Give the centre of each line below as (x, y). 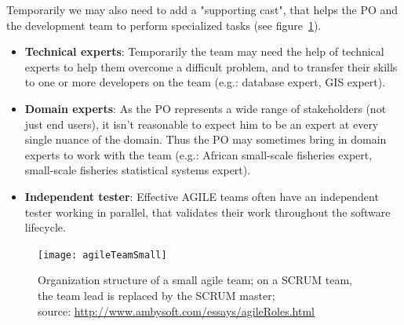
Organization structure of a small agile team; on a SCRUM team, (195, 280)
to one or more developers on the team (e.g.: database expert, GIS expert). (205, 82)
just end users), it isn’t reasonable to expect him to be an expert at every (202, 124)
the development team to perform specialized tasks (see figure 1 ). (164, 25)
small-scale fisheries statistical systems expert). (138, 170)
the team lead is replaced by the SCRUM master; (157, 295)
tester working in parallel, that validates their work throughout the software (207, 212)
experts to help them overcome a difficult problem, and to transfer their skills (211, 66)
